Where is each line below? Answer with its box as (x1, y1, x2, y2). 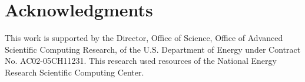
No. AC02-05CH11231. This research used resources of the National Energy (5, 54, 277, 67)
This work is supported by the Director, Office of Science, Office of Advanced (5, 32, 283, 44)
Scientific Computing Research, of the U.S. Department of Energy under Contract (5, 43, 301, 55)
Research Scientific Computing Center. (5, 66, 144, 78)
